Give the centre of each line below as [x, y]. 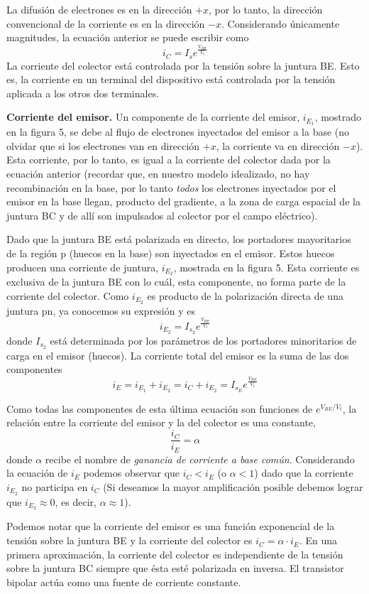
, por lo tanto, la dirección [266, 9]
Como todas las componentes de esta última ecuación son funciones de [160, 408]
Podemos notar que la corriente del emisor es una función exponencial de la [171, 526]
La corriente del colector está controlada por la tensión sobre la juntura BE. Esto [183, 65]
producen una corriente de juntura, [83, 267]
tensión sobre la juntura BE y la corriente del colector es [130, 540]
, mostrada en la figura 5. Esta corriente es [266, 267]
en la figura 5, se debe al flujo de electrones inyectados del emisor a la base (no [178, 132]
